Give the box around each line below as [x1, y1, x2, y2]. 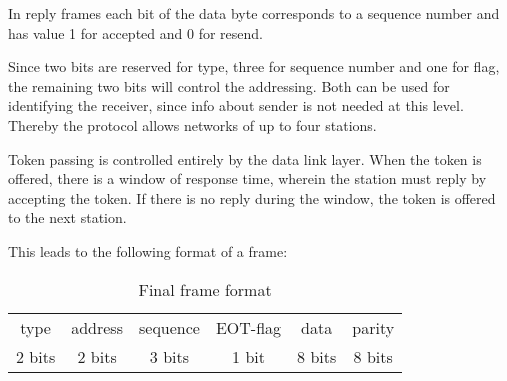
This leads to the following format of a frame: [8, 240, 288, 261]
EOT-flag [215, 315, 282, 339]
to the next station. [8, 207, 127, 228]
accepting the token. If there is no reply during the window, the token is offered [8, 187, 496, 208]
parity [352, 315, 395, 339]
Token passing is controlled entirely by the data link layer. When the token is [8, 148, 482, 169]
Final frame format [138, 277, 272, 301]
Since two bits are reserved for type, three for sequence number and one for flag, [8, 56, 500, 77]
